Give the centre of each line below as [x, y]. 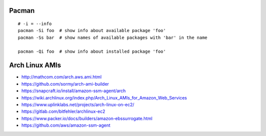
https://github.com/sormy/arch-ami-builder [65, 84]
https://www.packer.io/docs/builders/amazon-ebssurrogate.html [87, 118]
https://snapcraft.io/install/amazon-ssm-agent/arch [74, 91]
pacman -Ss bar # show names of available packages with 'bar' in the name [113, 37]
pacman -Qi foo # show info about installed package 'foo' [92, 51]
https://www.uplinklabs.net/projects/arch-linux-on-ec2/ [78, 105]
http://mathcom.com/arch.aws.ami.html [62, 77]
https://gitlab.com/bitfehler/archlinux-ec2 [63, 111]
